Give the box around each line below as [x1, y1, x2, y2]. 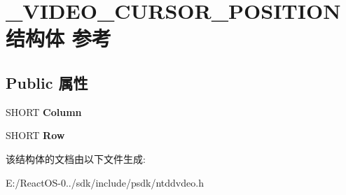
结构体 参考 [6, 24, 111, 52]
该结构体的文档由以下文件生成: [6, 151, 146, 166]
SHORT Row [6, 128, 65, 143]
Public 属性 [6, 71, 88, 93]
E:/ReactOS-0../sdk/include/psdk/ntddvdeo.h [6, 175, 204, 189]
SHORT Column [6, 104, 82, 119]
